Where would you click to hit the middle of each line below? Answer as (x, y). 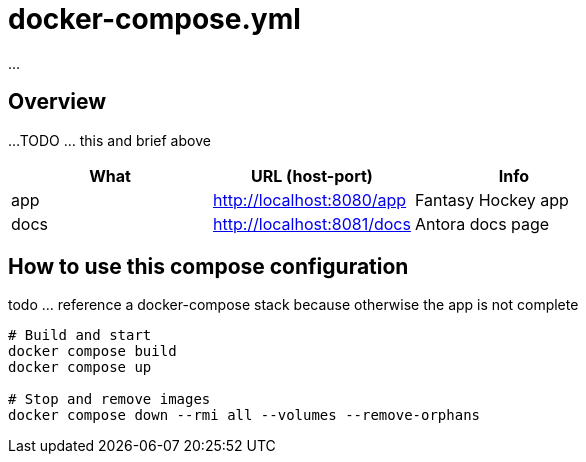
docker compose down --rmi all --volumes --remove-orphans (244, 415)
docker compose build (92, 351)
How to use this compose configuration (208, 267)
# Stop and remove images (109, 399)
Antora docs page (482, 223)
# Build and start (80, 335)
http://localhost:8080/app (309, 199)
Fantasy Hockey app (491, 199)
